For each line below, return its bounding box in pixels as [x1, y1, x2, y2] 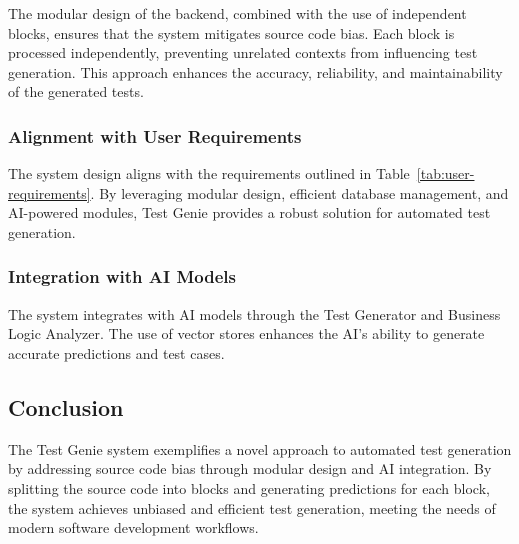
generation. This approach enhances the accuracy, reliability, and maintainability [8, 61, 503, 82]
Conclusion [8, 391, 124, 422]
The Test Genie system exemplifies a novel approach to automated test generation [8, 438, 512, 459]
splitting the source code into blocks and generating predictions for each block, [8, 477, 490, 498]
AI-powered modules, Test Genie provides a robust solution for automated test [8, 202, 491, 223]
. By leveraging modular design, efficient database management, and [90, 182, 509, 203]
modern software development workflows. [8, 517, 259, 538]
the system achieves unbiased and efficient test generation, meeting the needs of [8, 497, 496, 518]
